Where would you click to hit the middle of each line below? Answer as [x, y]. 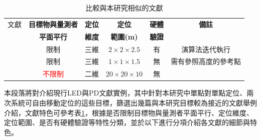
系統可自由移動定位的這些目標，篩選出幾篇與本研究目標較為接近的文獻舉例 [134, 102]
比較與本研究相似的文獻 [124, 7]
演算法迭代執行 [206, 49]
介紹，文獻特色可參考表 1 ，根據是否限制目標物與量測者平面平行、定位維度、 [129, 112]
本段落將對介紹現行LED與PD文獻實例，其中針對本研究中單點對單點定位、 [125, 93]
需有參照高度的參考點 [206, 61]
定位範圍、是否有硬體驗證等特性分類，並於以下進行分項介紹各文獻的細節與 [127, 122]
